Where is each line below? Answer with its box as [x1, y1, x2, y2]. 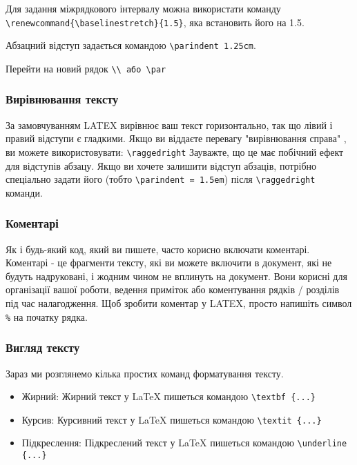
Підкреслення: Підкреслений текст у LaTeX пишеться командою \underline [21, 435, 347, 450]
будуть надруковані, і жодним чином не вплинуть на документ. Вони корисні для [6, 268, 347, 283]
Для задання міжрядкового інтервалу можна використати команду [6, 1, 281, 15]
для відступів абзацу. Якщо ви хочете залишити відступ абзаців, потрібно [6, 158, 317, 172]
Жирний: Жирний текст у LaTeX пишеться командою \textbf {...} [21, 389, 316, 404]
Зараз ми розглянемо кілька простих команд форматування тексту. [6, 366, 284, 380]
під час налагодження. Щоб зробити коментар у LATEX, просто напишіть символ [6, 296, 352, 310]
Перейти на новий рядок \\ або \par [6, 61, 166, 75]
